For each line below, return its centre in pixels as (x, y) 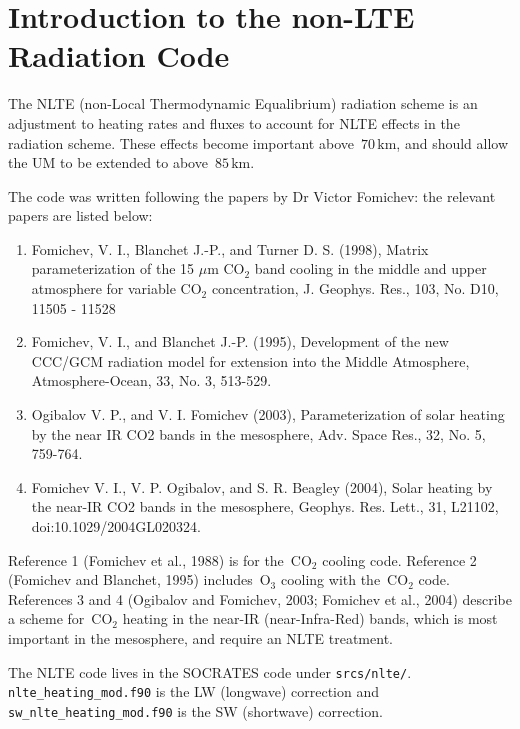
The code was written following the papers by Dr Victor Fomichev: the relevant (252, 195)
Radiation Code (119, 55)
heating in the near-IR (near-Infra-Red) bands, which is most (310, 618)
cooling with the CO (344, 579)
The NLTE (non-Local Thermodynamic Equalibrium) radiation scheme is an (243, 103)
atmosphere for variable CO (116, 288)
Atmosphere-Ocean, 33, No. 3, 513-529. (151, 380)
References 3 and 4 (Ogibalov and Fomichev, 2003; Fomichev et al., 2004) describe (260, 598)
